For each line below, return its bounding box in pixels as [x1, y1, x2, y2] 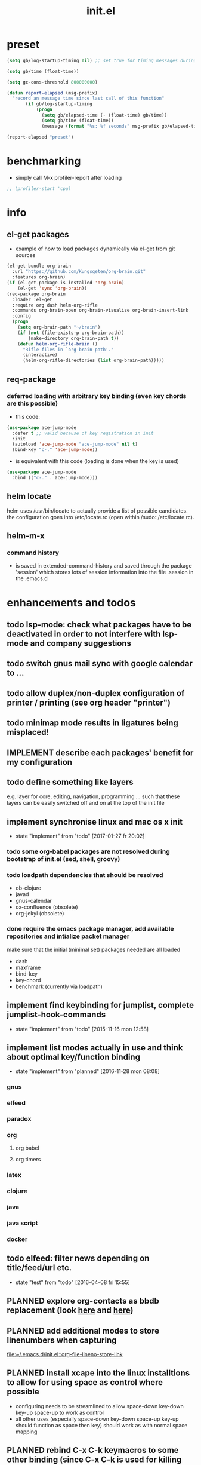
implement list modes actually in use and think [7, 1043, 184, 1053]
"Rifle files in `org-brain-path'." [22, 347, 114, 353]
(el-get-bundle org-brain [7, 263, 71, 269]
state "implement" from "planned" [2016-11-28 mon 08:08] [15, 1068, 160, 1075]
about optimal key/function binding [7, 1052, 141, 1062]
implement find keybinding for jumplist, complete [7, 1000, 194, 1010]
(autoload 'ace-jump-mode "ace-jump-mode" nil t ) [12, 441, 138, 448]
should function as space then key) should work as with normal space [15, 1421, 188, 1429]
